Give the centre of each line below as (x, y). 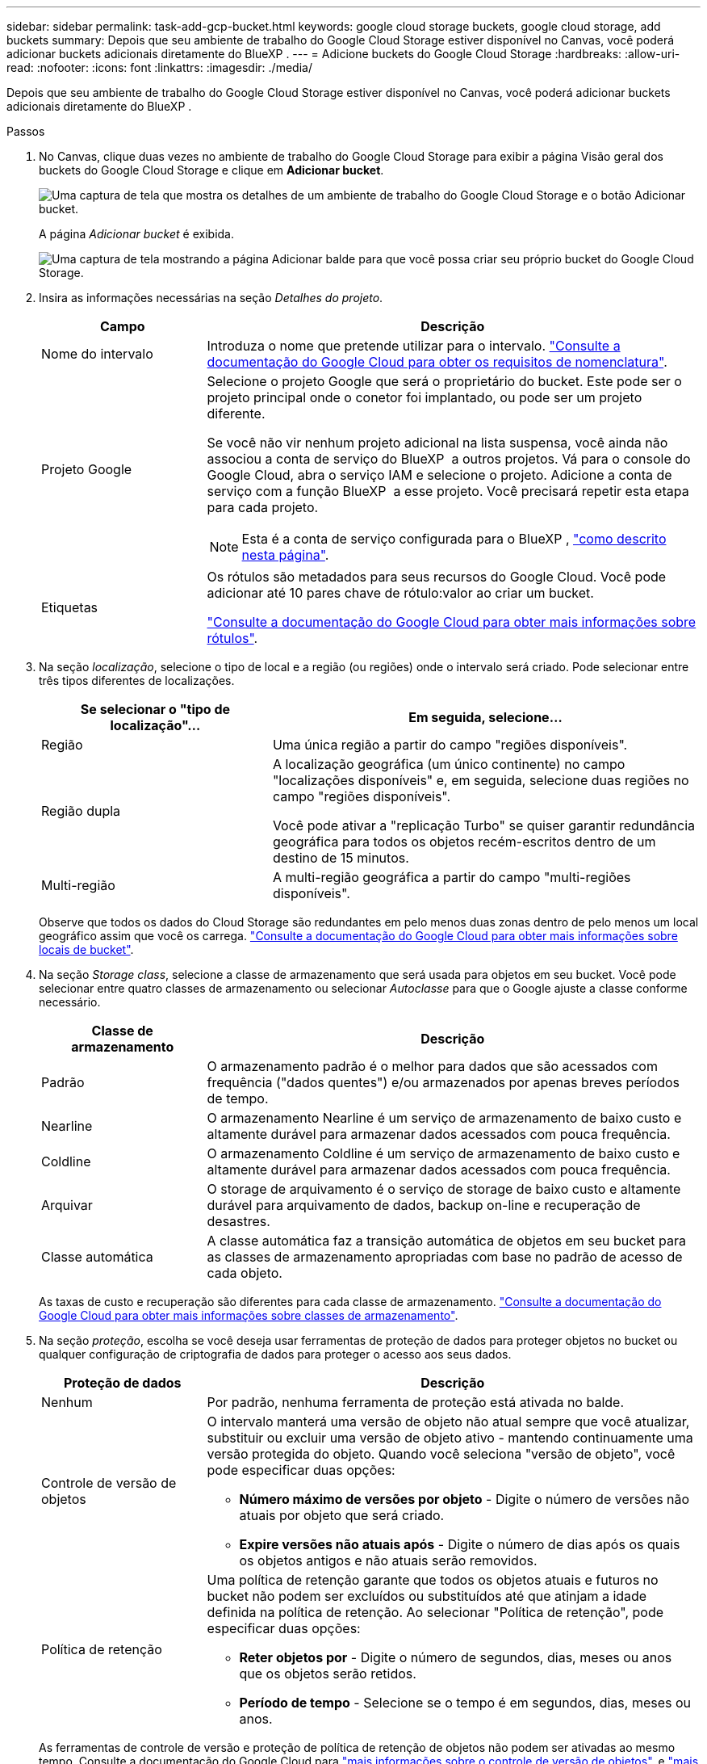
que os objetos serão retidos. (328, 1674)
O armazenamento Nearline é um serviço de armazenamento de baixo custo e (444, 1118)
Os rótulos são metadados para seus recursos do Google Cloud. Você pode (437, 577)
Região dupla (81, 811)
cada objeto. (245, 1273)
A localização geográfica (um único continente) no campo (449, 764)
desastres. (238, 1221)
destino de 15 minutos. (341, 858)
